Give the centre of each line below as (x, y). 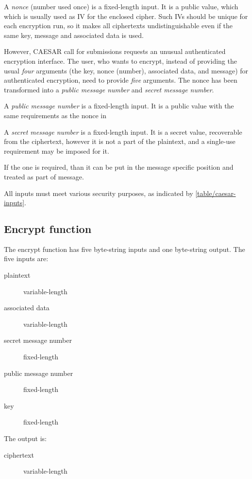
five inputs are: (26, 258)
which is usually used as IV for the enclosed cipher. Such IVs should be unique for (126, 16)
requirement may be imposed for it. (57, 151)
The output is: (25, 438)
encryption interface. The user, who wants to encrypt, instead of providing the (120, 61)
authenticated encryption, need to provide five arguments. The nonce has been (121, 80)
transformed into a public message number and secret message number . (109, 89)
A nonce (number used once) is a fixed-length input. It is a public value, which (121, 6)
